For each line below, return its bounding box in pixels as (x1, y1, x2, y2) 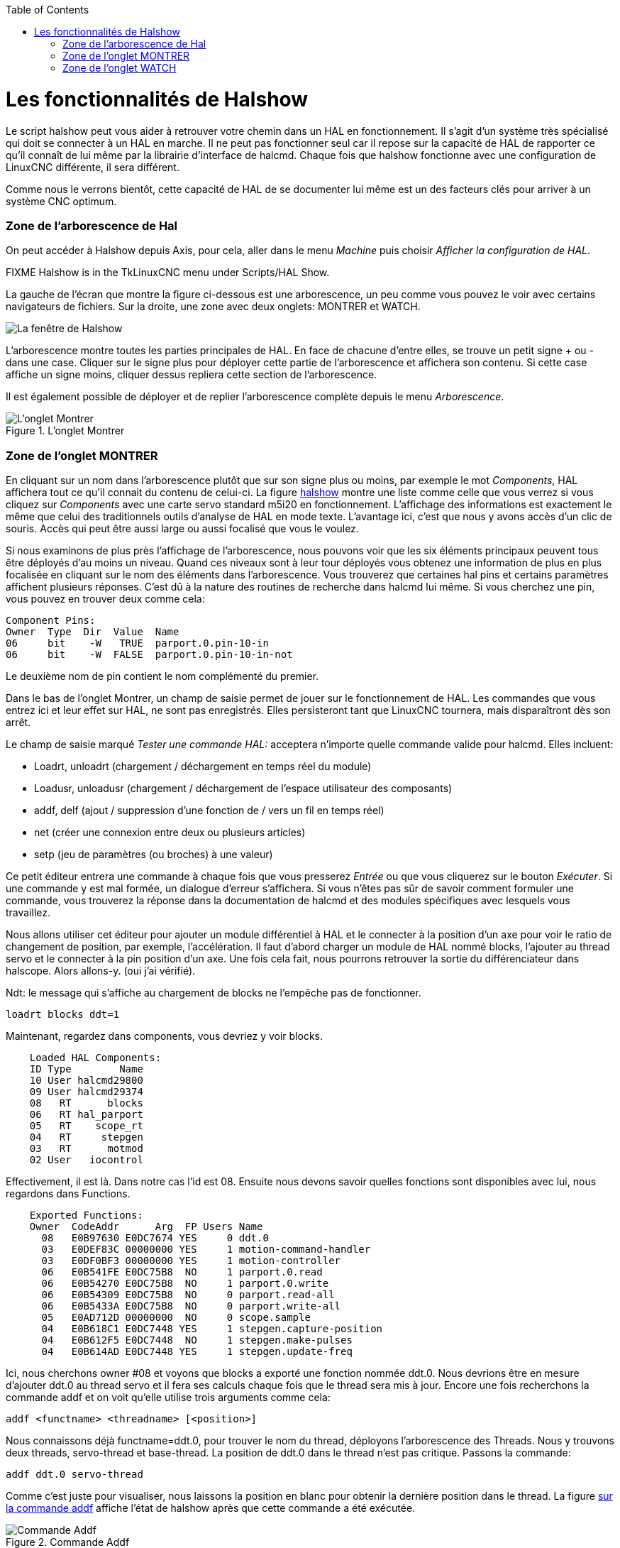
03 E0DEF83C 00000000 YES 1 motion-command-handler (41, 1244, 371, 1255)
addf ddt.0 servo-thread (6, 1469, 143, 1480)
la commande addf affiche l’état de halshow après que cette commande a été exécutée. (6, 1502, 416, 1514)
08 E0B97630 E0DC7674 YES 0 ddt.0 (41, 1232, 269, 1244)
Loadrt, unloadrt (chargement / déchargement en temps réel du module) (34, 760, 372, 772)
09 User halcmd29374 (29, 1086, 143, 1097)
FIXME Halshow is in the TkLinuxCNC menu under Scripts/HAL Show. (6, 266, 330, 279)
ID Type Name (29, 1063, 143, 1075)
